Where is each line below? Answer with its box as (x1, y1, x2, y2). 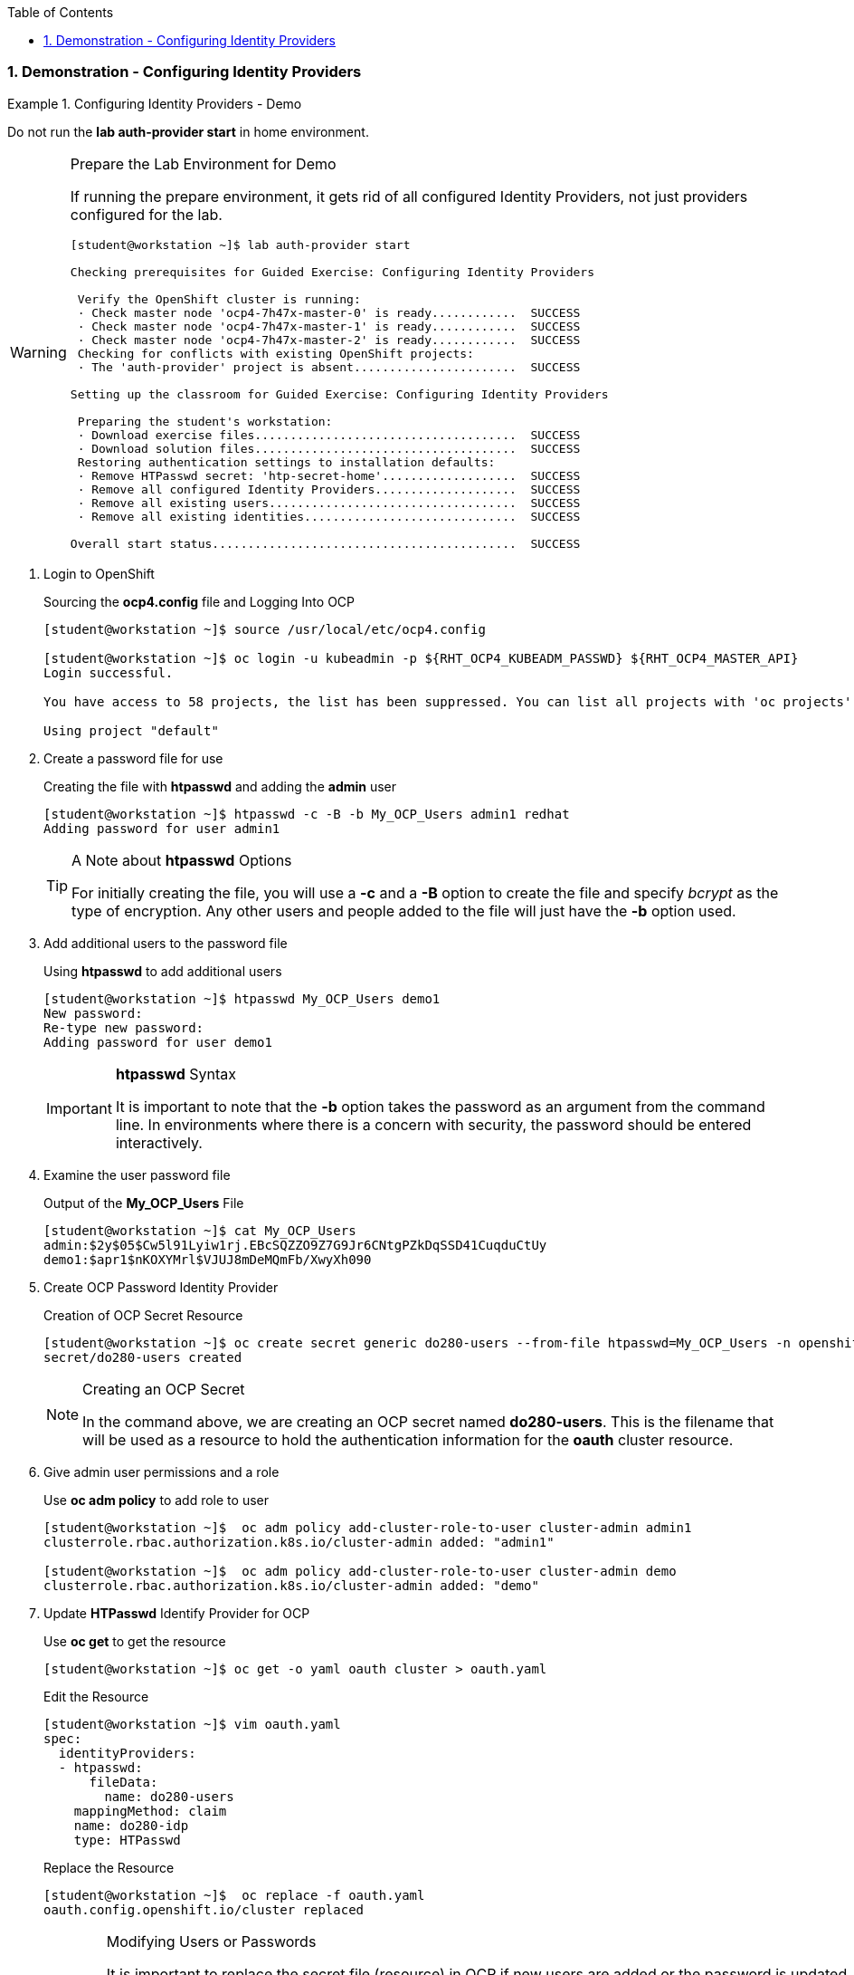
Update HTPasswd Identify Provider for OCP (43, 1605, 310, 1621)
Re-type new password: (43, 1020, 204, 1035)
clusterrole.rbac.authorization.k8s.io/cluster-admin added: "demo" (43, 1577, 539, 1593)
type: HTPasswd (73, 1832, 181, 1847)
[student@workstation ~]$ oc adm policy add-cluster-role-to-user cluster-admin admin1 (43, 1520, 692, 1535)
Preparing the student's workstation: (77, 414, 333, 428)
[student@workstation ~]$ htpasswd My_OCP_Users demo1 (43, 991, 441, 1006)
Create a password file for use (43, 750, 223, 766)
